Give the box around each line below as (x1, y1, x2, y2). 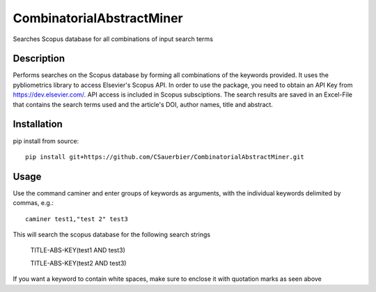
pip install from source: (13, 136, 79, 145)
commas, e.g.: (13, 199, 54, 207)
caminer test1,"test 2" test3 (25, 215, 129, 222)
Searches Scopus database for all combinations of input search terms (13, 35, 214, 43)
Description (13, 53, 65, 65)
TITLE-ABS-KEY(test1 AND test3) (30, 246, 125, 254)
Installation (13, 118, 63, 130)
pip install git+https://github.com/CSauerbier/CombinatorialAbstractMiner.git (25, 153, 304, 161)
